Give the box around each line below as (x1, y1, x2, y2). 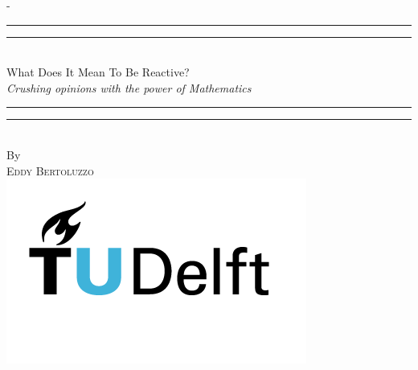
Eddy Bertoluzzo (6, 162, 94, 179)
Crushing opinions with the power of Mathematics (6, 79, 252, 96)
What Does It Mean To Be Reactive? (6, 64, 190, 80)
